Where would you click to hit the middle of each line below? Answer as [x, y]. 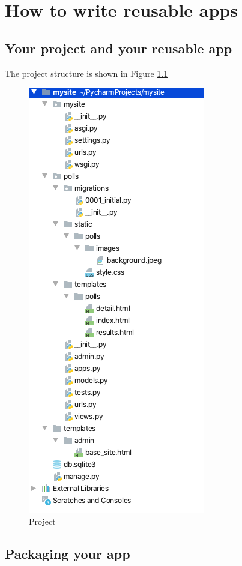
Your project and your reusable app [119, 48]
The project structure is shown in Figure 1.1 [86, 73]
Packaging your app [68, 553]
